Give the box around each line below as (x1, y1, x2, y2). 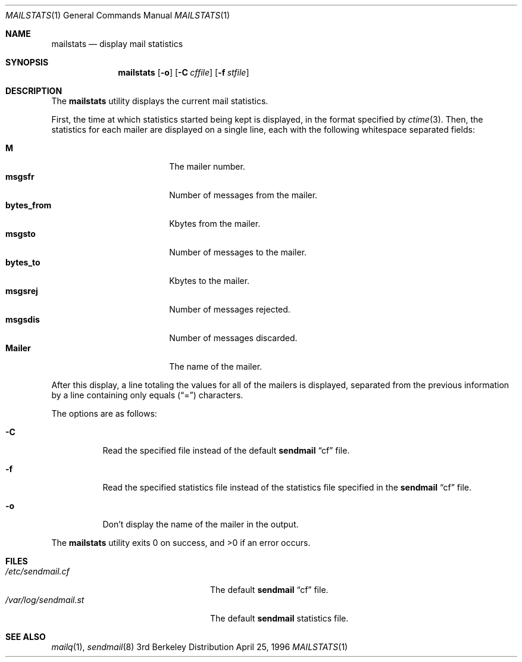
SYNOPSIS (5, 57, 49, 67)
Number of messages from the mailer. (169, 190, 318, 200)
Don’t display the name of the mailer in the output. (102, 519, 299, 529)
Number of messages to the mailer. (169, 247, 307, 257)
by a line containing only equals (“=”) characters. (51, 390, 243, 400)
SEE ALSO (5, 632, 46, 642)
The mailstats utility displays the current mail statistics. (51, 96, 268, 106)
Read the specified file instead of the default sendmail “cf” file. (102, 445, 350, 455)
